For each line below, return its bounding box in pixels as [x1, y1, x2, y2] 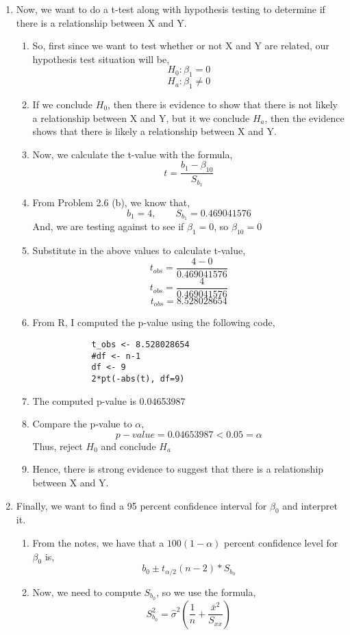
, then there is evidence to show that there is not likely [108, 97, 338, 111]
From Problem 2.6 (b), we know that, [32, 195, 190, 210]
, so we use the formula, [156, 584, 256, 599]
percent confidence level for [224, 536, 338, 550]
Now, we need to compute [32, 584, 141, 599]
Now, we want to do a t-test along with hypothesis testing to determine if [16, 2, 325, 16]
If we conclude [32, 97, 93, 111]
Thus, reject [32, 438, 83, 453]
